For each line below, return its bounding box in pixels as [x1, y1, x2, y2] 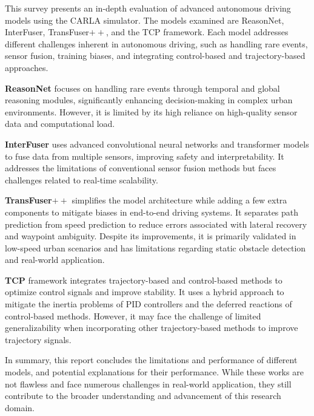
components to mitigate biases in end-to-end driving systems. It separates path [5, 205, 299, 218]
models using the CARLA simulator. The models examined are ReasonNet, [5, 13, 284, 26]
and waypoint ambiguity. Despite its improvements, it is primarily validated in [5, 230, 296, 242]
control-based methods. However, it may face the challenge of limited [5, 309, 261, 322]
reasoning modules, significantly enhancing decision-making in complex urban [5, 94, 293, 106]
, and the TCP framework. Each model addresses [105, 26, 289, 38]
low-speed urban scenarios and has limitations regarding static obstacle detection [5, 241, 306, 254]
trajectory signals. [5, 333, 72, 346]
